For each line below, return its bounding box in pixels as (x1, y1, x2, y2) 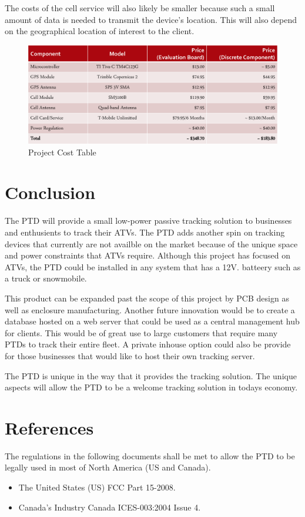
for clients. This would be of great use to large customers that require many (5, 326, 278, 339)
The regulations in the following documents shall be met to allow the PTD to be (5, 449, 295, 462)
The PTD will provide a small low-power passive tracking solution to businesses (5, 214, 292, 227)
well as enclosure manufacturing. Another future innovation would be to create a (5, 303, 295, 316)
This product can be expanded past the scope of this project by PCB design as (5, 291, 289, 304)
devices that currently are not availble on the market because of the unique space (5, 237, 298, 250)
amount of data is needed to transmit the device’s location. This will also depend (5, 13, 297, 25)
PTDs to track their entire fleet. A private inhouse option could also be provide (5, 338, 291, 350)
